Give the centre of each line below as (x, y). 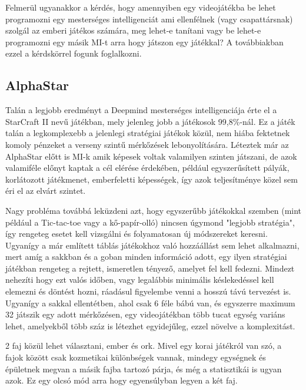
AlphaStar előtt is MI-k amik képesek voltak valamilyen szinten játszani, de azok (151, 156)
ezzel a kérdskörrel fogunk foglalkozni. (74, 53)
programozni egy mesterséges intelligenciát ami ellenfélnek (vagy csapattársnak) (149, 19)
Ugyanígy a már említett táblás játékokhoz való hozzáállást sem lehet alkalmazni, (152, 245)
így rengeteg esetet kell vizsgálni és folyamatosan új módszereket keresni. (137, 234)
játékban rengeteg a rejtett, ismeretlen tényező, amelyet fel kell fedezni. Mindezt (150, 268)
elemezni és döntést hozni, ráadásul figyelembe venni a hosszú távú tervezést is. (148, 291)
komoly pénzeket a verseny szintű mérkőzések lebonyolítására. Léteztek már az (147, 144)
